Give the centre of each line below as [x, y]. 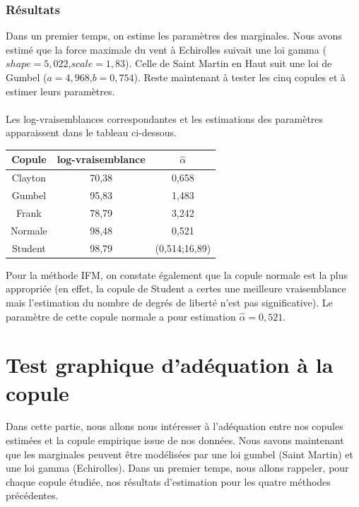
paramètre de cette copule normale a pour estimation [121, 316]
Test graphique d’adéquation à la [170, 365]
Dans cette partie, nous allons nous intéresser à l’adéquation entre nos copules [175, 426]
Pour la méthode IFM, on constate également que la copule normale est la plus [177, 274]
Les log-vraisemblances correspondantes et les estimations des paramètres [165, 118]
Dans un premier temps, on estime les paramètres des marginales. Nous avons [174, 36]
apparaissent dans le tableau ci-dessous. [91, 132]
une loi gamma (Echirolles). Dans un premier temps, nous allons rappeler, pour [177, 468]
